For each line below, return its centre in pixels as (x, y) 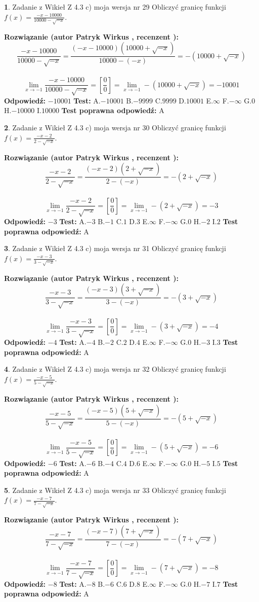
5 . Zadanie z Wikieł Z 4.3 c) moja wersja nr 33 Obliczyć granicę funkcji (115, 490)
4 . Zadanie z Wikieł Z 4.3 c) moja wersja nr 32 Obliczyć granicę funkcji (115, 369)
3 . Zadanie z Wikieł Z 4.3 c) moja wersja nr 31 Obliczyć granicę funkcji (115, 248)
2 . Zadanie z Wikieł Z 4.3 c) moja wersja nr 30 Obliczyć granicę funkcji (115, 128)
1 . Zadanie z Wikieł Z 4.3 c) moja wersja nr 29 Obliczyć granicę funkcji (115, 7)
